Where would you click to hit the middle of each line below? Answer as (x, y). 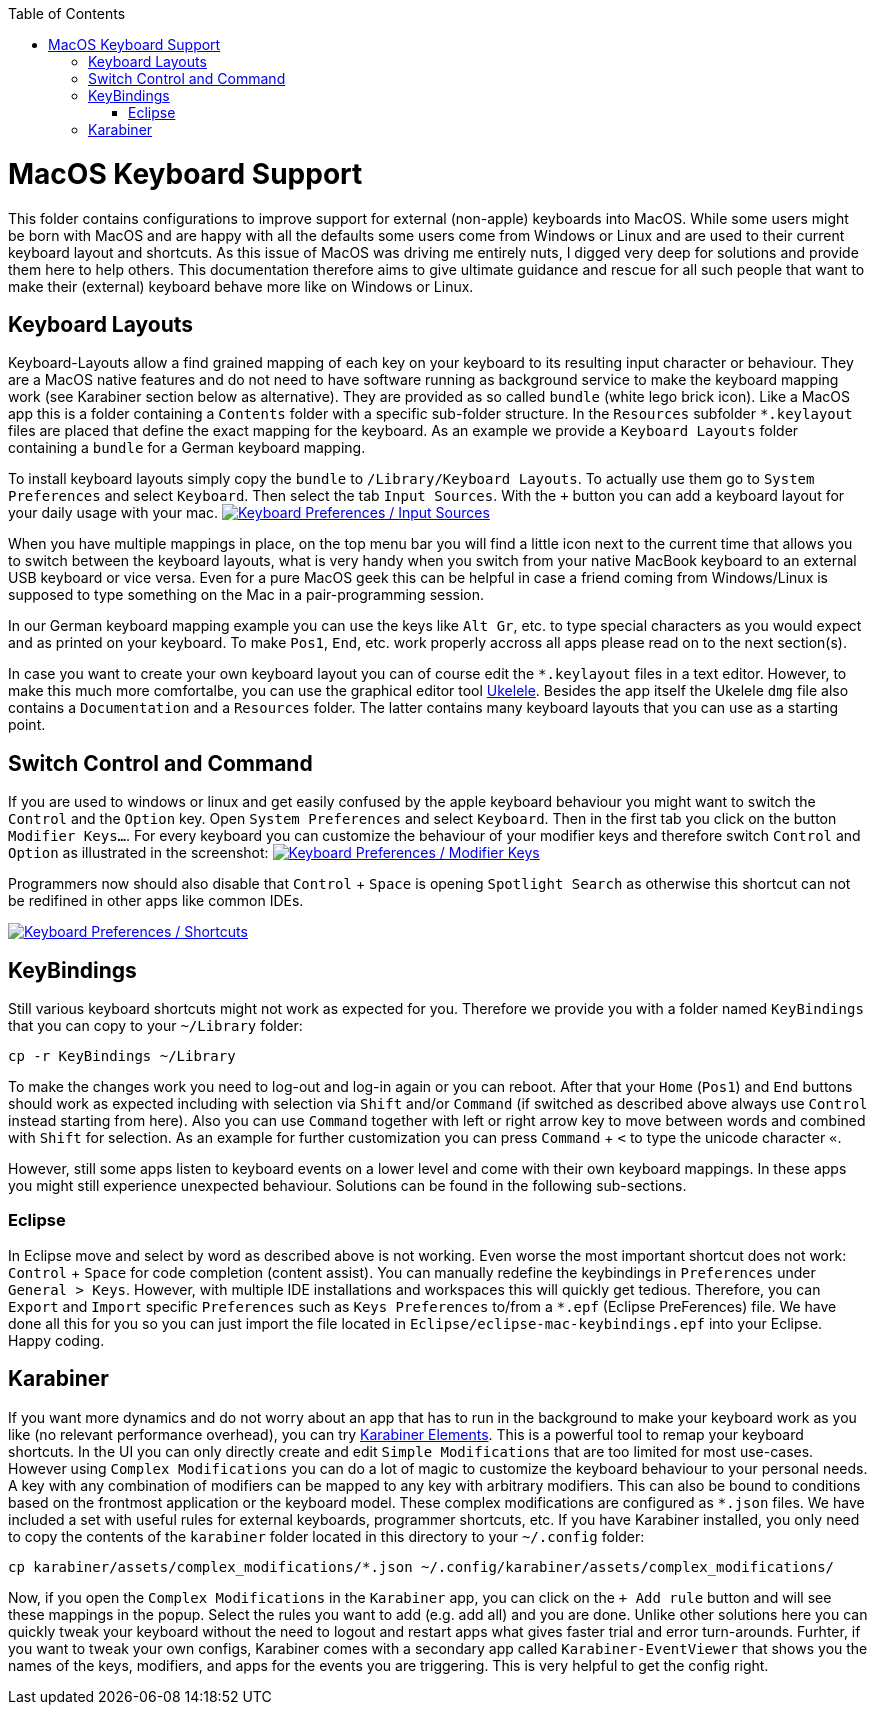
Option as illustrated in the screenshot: (138, 853)
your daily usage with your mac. (113, 513)
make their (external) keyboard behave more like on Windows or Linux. (241, 286)
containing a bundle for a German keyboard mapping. (187, 448)
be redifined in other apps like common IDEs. (156, 901)
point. (27, 725)
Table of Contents (67, 13)
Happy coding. (56, 1340)
